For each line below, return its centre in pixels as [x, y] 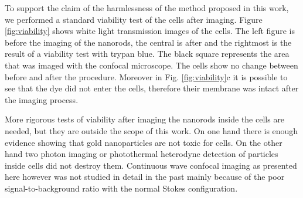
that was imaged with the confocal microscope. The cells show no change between [151, 65]
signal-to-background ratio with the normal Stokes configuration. [121, 188]
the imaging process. [42, 99]
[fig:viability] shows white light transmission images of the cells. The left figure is [150, 31]
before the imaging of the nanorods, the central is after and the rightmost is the [148, 42]
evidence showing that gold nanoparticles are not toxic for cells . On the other [144, 142]
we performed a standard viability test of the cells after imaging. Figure [134, 19]
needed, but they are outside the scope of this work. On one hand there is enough [151, 130]
